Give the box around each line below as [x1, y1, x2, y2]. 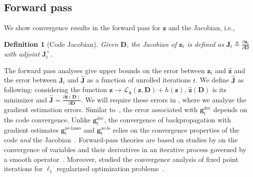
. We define [195, 75, 230, 85]
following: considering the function [4, 84, 107, 95]
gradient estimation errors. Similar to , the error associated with [4, 104, 198, 114]
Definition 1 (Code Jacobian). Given [4, 39, 118, 49]
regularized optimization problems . [56, 163, 164, 174]
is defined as [187, 39, 224, 49]
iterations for [4, 163, 43, 174]
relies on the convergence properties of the [113, 124, 239, 135]
